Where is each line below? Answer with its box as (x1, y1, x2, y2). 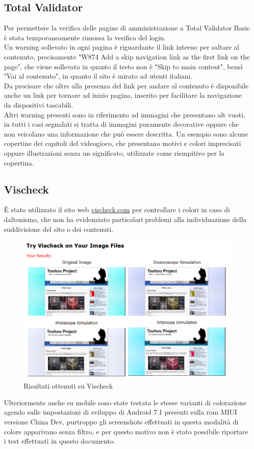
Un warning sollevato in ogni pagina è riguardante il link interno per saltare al (4, 42, 239, 52)
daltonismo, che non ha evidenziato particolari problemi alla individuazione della (4, 214, 247, 224)
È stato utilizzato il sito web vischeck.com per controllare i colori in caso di (4, 204, 230, 215)
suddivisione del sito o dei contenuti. (4, 224, 114, 234)
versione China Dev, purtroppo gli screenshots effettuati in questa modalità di (4, 416, 239, 426)
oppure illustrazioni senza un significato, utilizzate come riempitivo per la (4, 147, 225, 158)
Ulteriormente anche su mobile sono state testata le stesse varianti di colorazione (4, 397, 247, 407)
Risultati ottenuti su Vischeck (24, 381, 113, 391)
